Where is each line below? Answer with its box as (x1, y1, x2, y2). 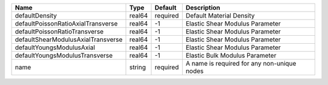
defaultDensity (15, 12, 57, 19)
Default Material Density (185, 12, 255, 19)
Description (185, 4, 220, 12)
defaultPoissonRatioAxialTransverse (15, 19, 118, 27)
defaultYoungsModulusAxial (15, 43, 95, 52)
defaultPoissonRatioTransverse (15, 27, 104, 36)
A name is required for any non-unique (185, 59, 297, 67)
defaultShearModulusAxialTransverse (15, 35, 123, 44)
